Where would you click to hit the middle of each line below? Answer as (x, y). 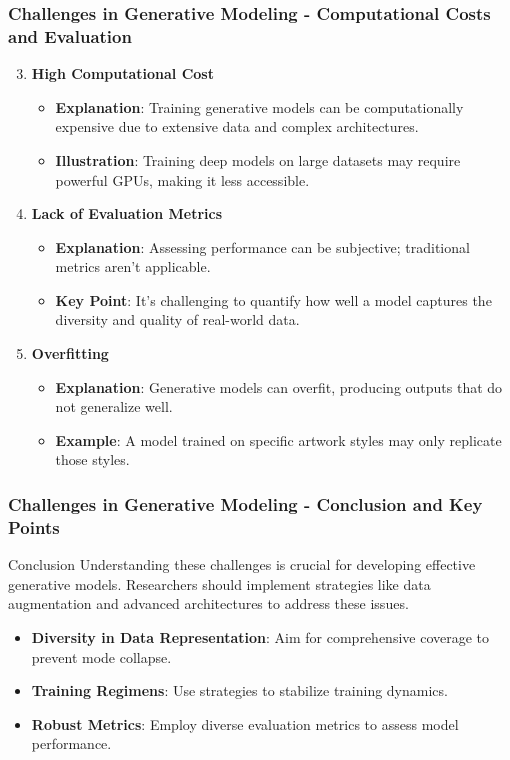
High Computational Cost (122, 73)
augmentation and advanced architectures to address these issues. (208, 603)
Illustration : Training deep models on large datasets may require (258, 159)
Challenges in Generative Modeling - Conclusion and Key (245, 503)
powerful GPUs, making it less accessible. (182, 179)
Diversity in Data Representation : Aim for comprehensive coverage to (260, 636)
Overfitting (70, 353)
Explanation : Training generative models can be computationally (259, 106)
